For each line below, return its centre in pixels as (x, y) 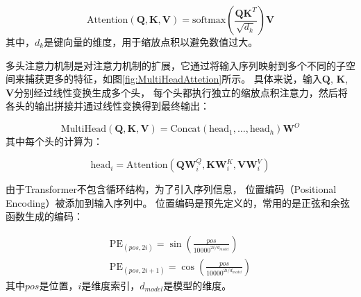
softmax (209, 20)
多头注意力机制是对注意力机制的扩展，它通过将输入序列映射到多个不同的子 (176, 65)
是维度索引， (111, 285)
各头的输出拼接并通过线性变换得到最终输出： (108, 106)
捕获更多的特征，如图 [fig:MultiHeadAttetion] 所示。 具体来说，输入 (173, 79)
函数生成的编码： (44, 216)
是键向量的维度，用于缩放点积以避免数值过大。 (151, 42)
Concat (186, 129)
